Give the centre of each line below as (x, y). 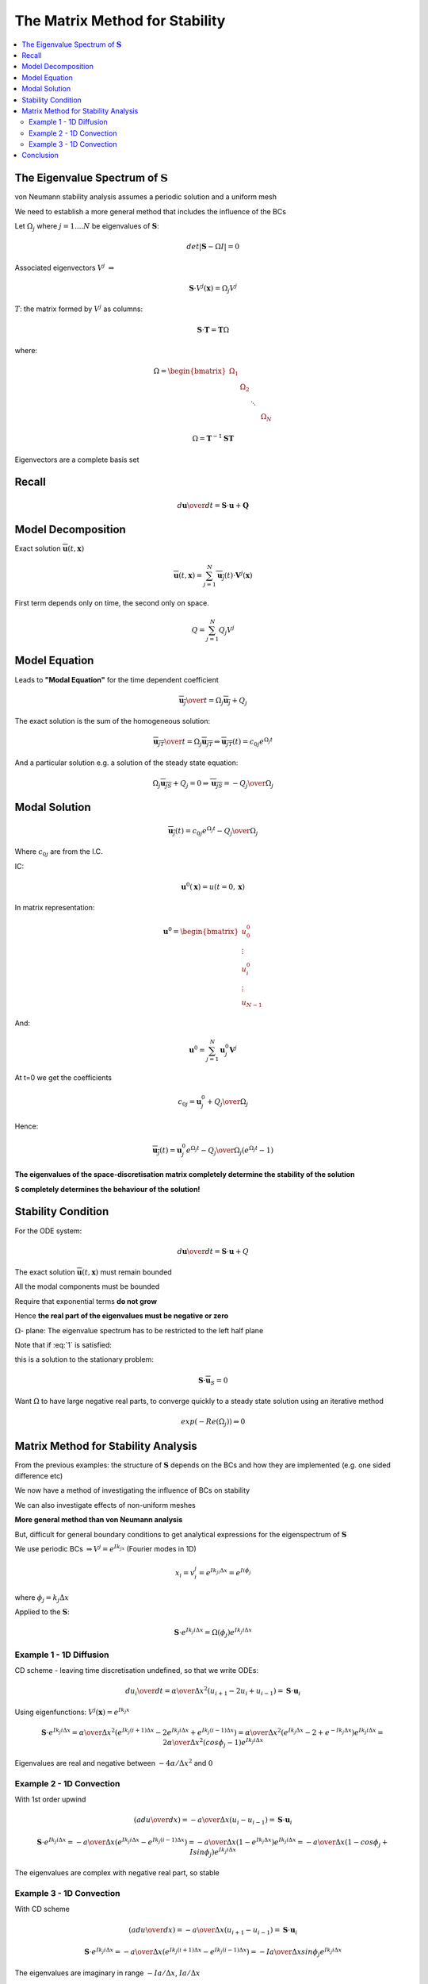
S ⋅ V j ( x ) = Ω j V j (213, 288)
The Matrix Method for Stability (120, 21)
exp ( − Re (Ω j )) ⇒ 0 (213, 1423)
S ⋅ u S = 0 (213, 1381)
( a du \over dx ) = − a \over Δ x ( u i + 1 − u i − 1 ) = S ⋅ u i (213, 1931)
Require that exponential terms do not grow (86, 1301)
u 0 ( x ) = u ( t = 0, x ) (213, 886)
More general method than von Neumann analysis (99, 1520)
